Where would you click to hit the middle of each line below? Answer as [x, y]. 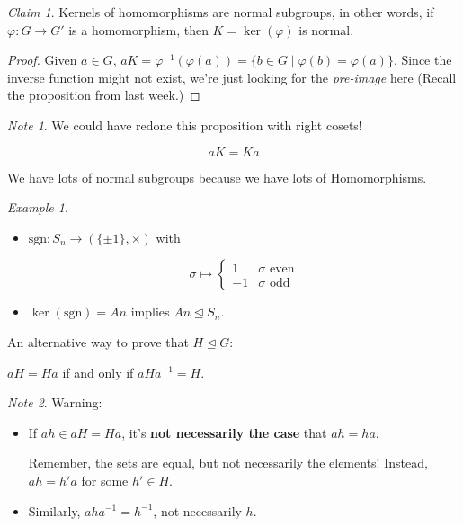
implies [150, 312]
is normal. [326, 29]
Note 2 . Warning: [55, 402]
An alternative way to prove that [98, 341]
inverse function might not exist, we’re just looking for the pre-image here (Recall [232, 77]
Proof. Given [42, 60]
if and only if [98, 372]
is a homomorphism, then [138, 29]
